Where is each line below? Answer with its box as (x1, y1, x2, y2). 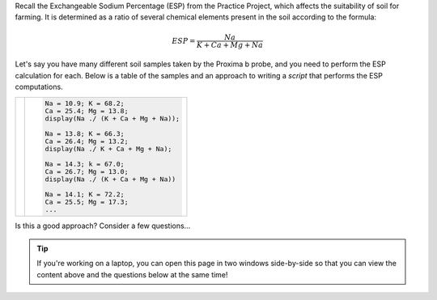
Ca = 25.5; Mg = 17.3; (45, 198, 129, 206)
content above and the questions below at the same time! (36, 269, 228, 279)
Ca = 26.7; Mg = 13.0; (45, 167, 129, 176)
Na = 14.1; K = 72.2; (45, 190, 125, 199)
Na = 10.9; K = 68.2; (45, 99, 125, 108)
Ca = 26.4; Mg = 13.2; (45, 137, 129, 146)
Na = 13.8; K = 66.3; (45, 129, 125, 138)
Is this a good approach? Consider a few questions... (15, 221, 191, 230)
